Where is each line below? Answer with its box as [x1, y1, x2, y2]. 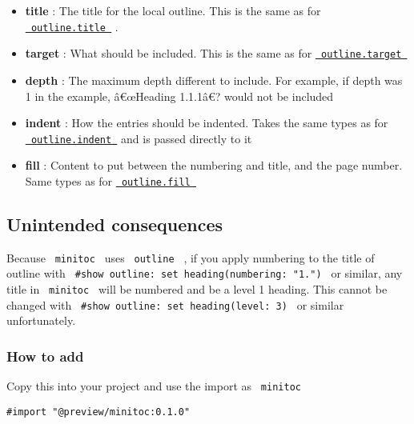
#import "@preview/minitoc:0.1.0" [6, 406, 191, 418]
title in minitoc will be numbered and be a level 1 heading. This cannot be [6, 281, 388, 298]
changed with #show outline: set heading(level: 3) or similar [6, 296, 344, 313]
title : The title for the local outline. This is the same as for [25, 2, 321, 18]
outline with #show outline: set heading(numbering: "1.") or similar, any [6, 265, 403, 282]
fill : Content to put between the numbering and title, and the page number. [25, 157, 403, 174]
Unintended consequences [6, 211, 223, 236]
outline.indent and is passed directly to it [30, 130, 252, 146]
